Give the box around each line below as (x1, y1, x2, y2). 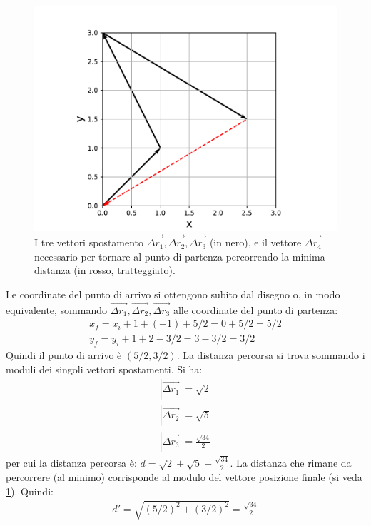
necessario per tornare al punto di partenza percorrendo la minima (34, 248, 325, 263)
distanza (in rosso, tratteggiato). (34, 263, 176, 278)
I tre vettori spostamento (34, 235, 144, 250)
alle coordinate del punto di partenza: (173, 302, 338, 317)
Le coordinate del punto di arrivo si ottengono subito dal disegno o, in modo (6, 286, 340, 301)
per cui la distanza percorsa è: (6, 455, 137, 470)
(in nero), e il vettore (209, 235, 302, 250)
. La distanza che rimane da (230, 455, 352, 470)
